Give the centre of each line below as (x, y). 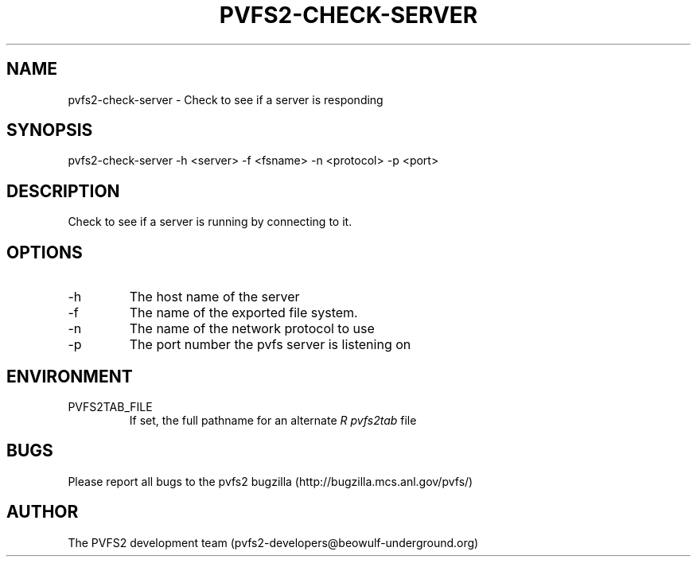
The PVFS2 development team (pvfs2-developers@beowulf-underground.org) (273, 542)
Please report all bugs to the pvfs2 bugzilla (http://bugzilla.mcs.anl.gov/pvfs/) (271, 481)
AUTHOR (43, 512)
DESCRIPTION (63, 191)
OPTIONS (45, 252)
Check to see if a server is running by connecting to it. (210, 222)
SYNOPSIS (50, 130)
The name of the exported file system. (243, 313)
